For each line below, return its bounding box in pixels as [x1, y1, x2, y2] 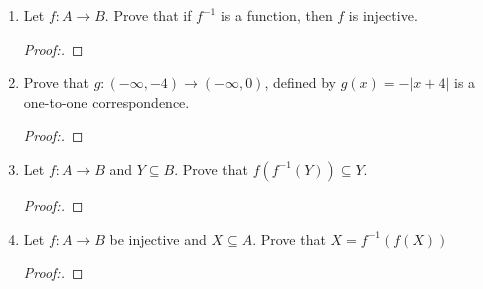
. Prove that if [104, 5, 192, 25]
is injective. [348, 5, 418, 25]
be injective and [109, 228, 207, 249]
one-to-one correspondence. [23, 91, 190, 112]
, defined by [264, 72, 337, 93]
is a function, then [220, 5, 333, 25]
